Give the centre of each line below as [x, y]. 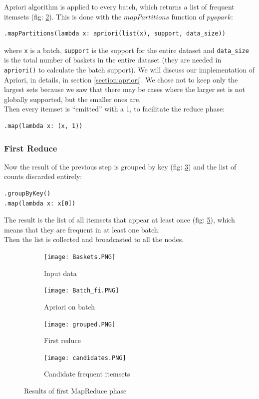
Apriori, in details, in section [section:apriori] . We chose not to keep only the [121, 79]
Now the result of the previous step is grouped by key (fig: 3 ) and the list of [120, 166]
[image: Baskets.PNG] [80, 257]
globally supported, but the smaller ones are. [73, 99]
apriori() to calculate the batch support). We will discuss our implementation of [129, 70]
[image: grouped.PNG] [80, 324]
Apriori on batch [69, 306]
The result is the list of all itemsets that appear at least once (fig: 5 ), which [120, 220]
